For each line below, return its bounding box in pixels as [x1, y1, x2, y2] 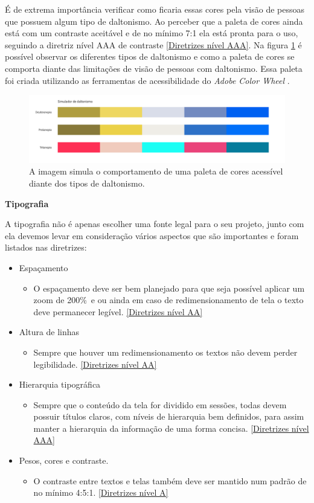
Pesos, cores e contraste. [19, 454, 109, 467]
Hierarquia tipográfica [19, 378, 101, 391]
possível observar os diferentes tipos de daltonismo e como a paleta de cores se [5, 50, 295, 63]
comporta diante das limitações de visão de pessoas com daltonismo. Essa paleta [5, 62, 303, 74]
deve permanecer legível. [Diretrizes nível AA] [33, 305, 203, 318]
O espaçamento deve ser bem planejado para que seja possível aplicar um [33, 281, 305, 294]
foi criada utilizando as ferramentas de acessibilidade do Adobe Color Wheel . [5, 74, 290, 86]
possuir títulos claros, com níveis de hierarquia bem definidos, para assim [33, 410, 304, 423]
